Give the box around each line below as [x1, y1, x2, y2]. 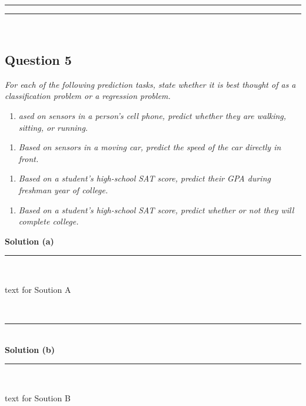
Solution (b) [5, 343, 55, 355]
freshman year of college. [18, 183, 108, 196]
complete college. [18, 215, 79, 227]
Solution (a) [5, 235, 54, 247]
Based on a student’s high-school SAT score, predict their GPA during [18, 172, 271, 184]
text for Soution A [5, 283, 71, 295]
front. [18, 152, 39, 164]
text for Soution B [5, 391, 71, 404]
